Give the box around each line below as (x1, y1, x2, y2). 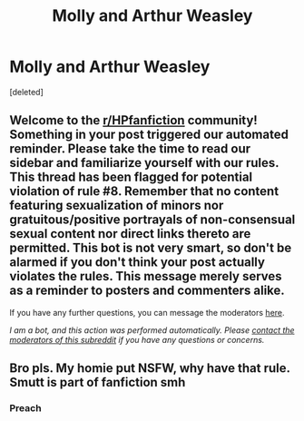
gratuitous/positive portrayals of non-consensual (9, 212, 296, 228)
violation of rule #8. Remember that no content (9, 183, 279, 200)
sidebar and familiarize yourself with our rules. (9, 155, 279, 171)
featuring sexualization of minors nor (9, 198, 224, 213)
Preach (9, 402, 43, 415)
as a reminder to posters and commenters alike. (9, 283, 286, 299)
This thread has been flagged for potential (9, 170, 253, 185)
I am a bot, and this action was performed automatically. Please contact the (9, 324, 295, 336)
